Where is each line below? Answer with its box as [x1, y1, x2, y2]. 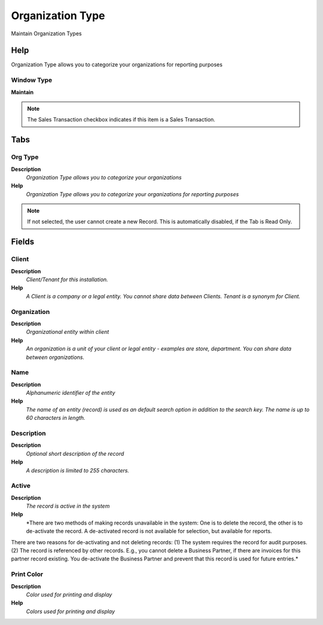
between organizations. [26, 353, 85, 361]
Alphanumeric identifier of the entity [26, 389, 115, 397]
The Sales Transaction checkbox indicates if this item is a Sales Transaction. [27, 116, 215, 123]
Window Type [11, 76, 53, 84]
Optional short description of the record [26, 450, 124, 457]
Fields [11, 237, 35, 247]
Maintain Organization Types [11, 30, 82, 37]
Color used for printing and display [26, 591, 112, 598]
